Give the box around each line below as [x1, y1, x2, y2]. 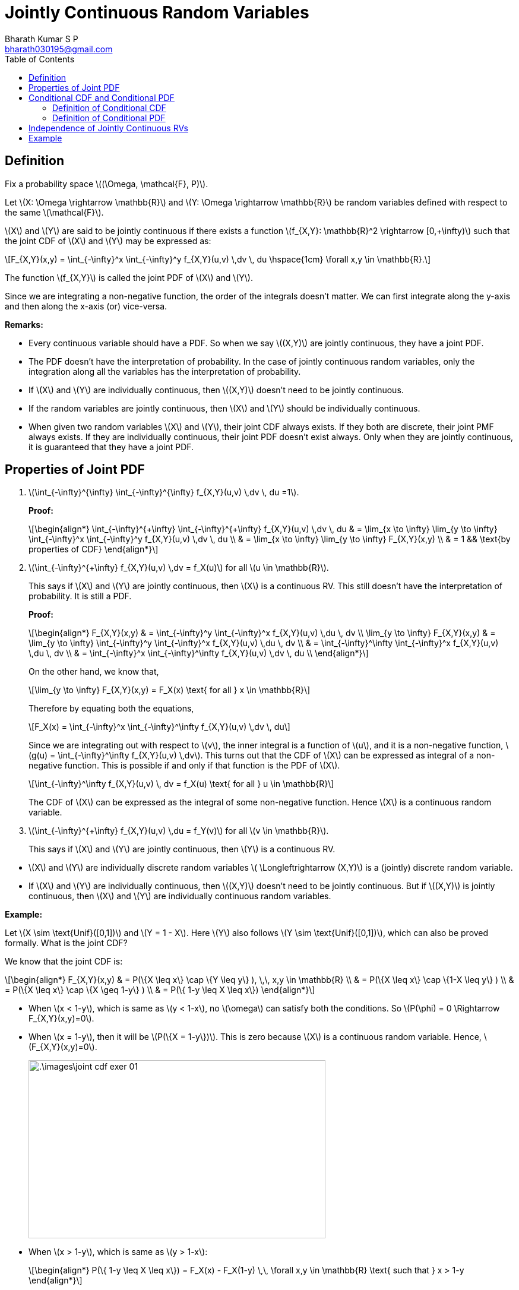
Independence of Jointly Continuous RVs [29, 122, 188, 133]
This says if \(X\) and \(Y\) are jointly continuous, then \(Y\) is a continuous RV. [29, 844, 336, 855]
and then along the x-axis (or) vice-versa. [5, 301, 167, 311]
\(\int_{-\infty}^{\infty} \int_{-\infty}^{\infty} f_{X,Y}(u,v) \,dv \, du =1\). [29, 487, 299, 498]
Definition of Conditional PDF [52, 112, 166, 123]
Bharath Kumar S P [5, 33, 78, 44]
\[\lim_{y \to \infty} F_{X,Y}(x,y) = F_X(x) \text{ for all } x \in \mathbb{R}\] [29, 685, 311, 695]
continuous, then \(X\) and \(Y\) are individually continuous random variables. [29, 891, 331, 902]
